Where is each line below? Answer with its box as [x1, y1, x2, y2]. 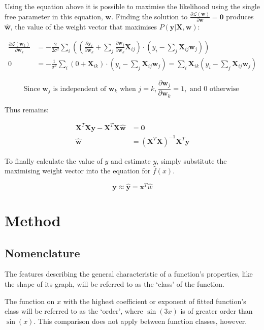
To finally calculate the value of [5, 155, 103, 166]
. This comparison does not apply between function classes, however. [34, 315, 247, 326]
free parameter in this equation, [5, 11, 103, 21]
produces [226, 11, 254, 21]
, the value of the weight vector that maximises [10, 21, 157, 32]
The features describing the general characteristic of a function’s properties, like [5, 268, 253, 279]
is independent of [53, 85, 107, 93]
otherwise [209, 85, 239, 93]
